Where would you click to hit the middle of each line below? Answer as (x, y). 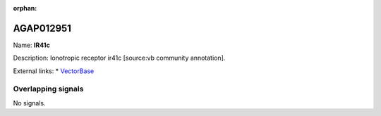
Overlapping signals (48, 89)
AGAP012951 (42, 28)
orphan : (25, 8)
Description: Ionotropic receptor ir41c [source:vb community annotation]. (119, 58)
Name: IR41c (32, 45)
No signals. (29, 103)
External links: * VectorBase (54, 71)
